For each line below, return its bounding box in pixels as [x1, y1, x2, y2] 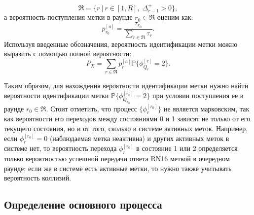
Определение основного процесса [4, 197, 162, 212]
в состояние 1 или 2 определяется [136, 143, 238, 153]
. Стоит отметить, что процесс [46, 103, 137, 113]
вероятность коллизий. [4, 173, 72, 183]
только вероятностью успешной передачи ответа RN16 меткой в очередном [4, 153, 230, 164]
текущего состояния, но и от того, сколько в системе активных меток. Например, [4, 123, 248, 133]
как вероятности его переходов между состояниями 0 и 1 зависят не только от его [4, 113, 251, 124]
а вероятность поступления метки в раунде [4, 12, 133, 22]
